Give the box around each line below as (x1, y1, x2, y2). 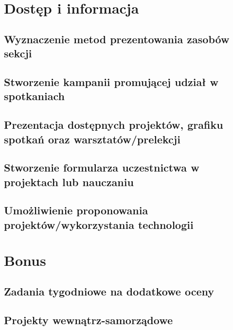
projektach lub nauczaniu (4, 174, 134, 189)
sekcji (4, 46, 32, 61)
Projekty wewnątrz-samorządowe (4, 312, 173, 327)
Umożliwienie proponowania (4, 203, 148, 218)
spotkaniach (4, 88, 65, 104)
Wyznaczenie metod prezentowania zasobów (4, 31, 230, 46)
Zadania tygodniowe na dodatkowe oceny (4, 284, 214, 298)
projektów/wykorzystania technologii (4, 217, 194, 232)
